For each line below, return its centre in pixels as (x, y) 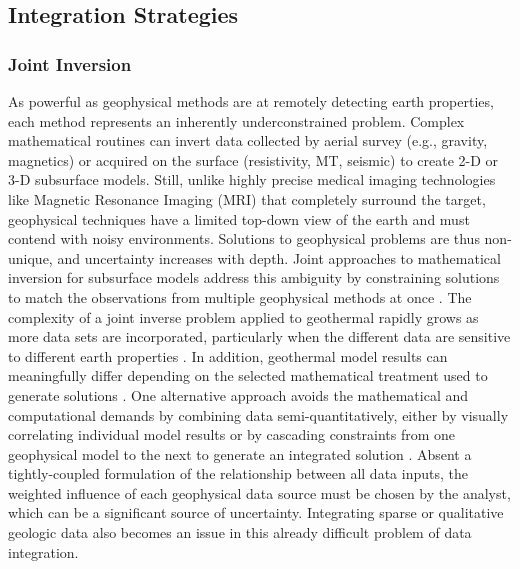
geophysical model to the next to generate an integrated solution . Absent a (240, 453)
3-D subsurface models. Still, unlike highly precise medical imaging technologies (252, 179)
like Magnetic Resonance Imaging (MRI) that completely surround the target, (247, 198)
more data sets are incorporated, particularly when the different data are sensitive (259, 336)
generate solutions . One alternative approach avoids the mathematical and (238, 394)
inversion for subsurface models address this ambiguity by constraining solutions (254, 277)
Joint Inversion (70, 63)
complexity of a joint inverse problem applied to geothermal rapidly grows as (243, 316)
